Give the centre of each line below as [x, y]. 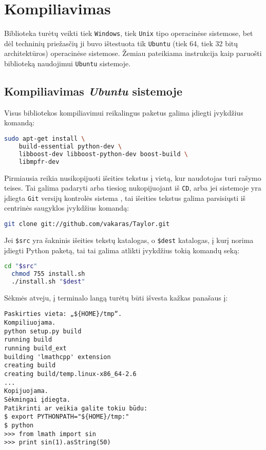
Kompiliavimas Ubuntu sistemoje [93, 91]
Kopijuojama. [26, 391]
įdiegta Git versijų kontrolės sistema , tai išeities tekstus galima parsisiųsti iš [125, 198]
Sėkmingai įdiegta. [37, 399]
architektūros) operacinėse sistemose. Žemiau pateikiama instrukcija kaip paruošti [133, 53]
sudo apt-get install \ [45, 139]
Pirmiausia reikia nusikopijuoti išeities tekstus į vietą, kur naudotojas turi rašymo [133, 177]
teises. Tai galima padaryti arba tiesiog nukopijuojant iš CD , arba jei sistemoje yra [133, 188]
